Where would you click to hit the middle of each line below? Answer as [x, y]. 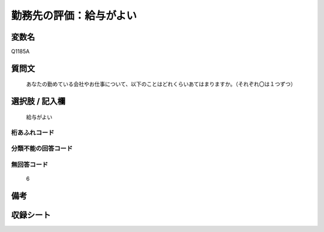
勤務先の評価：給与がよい [74, 16]
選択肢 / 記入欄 [38, 101]
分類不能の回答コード [42, 148]
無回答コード [30, 164]
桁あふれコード [33, 132]
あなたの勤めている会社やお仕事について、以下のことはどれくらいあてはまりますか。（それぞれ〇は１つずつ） [161, 84]
